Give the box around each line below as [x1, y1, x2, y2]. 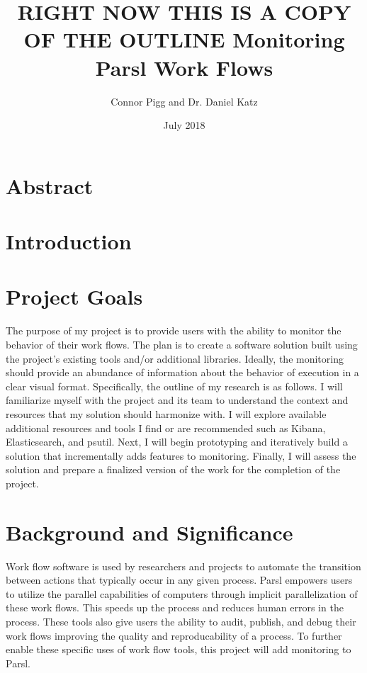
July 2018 [163, 118, 205, 132]
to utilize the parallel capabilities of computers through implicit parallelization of [6, 586, 358, 601]
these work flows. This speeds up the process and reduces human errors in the [6, 600, 344, 615]
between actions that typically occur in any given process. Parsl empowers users [6, 572, 353, 587]
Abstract [6, 171, 94, 200]
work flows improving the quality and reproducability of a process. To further [6, 628, 342, 643]
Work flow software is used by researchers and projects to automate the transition [6, 558, 361, 573]
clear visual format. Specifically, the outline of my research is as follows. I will [6, 378, 343, 393]
